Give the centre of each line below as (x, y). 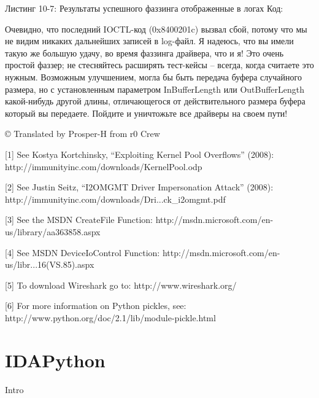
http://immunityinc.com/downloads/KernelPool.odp (104, 166)
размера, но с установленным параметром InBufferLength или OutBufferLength (155, 89)
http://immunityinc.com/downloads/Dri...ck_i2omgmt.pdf (115, 199)
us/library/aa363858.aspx (53, 231)
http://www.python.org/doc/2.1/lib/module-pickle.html (110, 317)
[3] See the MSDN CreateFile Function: (79, 220)
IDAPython (55, 360)
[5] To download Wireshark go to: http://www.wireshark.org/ (121, 285)
